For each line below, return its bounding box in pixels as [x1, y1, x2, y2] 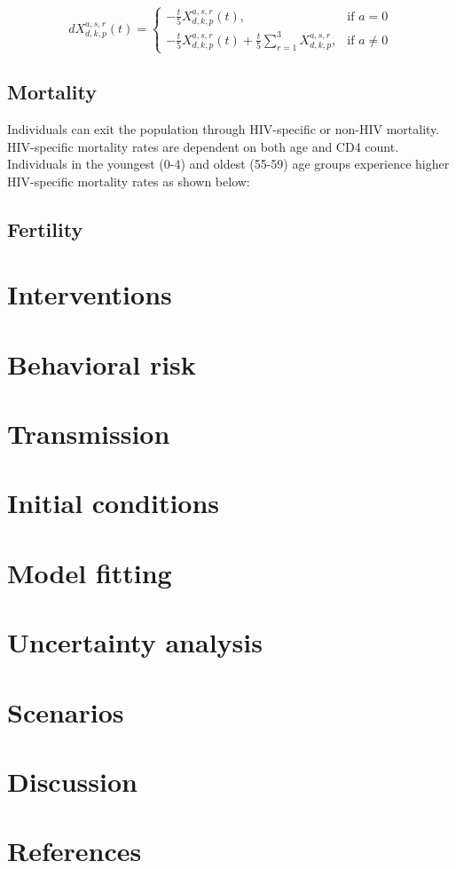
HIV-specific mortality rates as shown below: [7, 171, 250, 190]
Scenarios [7, 693, 124, 730]
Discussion [7, 762, 138, 799]
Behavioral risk [7, 345, 196, 382]
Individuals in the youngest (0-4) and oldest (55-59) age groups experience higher [7, 154, 450, 173]
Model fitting [7, 554, 172, 590]
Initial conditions [7, 485, 220, 521]
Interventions [7, 276, 172, 312]
